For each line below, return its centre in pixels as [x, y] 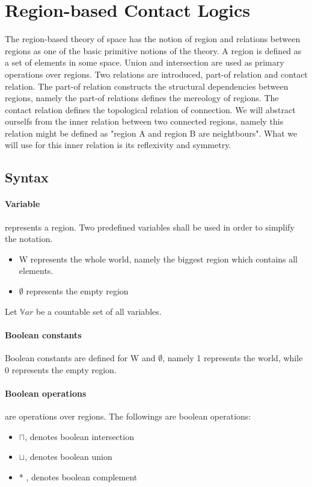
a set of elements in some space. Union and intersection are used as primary [145, 62]
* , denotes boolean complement [78, 476]
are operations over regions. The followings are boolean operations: [128, 416]
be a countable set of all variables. [99, 311]
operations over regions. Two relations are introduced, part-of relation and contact [156, 74]
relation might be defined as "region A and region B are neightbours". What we [151, 133]
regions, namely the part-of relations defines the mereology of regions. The [142, 98]
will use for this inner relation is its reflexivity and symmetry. [118, 145]
